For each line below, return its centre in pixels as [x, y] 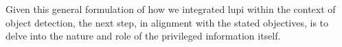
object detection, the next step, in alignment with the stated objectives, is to [167, 22]
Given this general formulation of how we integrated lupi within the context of [171, 9]
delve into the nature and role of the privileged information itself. [143, 36]
